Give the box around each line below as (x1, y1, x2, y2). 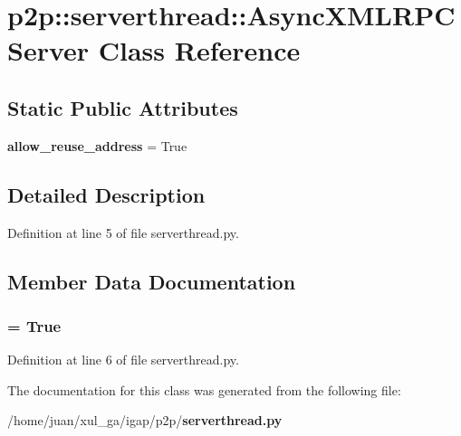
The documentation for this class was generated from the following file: (7, 380, 401, 399)
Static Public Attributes (7, 93, 238, 121)
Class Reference (98, 32, 301, 69)
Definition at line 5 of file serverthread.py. (7, 223, 239, 242)
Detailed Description (7, 180, 206, 208)
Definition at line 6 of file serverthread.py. (7, 350, 239, 369)
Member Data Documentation (7, 267, 296, 295)
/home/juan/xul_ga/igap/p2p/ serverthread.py (7, 411, 283, 430)
